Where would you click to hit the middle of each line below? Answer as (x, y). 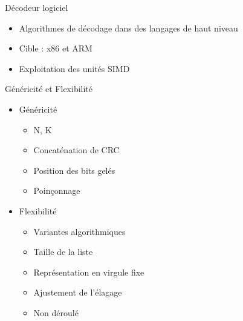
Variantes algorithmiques (79, 231)
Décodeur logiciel (37, 7)
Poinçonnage (57, 190)
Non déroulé (56, 312)
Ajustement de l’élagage (78, 292)
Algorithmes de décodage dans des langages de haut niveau (128, 28)
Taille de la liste (63, 252)
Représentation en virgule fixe (89, 272)
